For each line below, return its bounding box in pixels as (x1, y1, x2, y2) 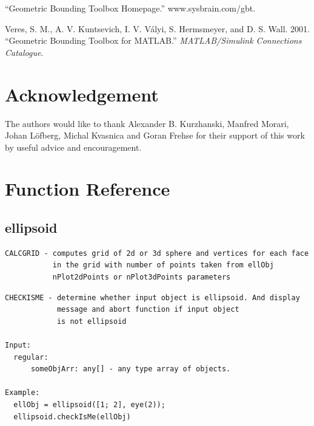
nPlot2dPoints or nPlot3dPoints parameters (52, 273, 231, 282)
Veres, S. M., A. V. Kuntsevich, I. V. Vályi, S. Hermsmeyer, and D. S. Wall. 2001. (5, 22, 310, 35)
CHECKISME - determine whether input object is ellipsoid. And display (5, 293, 300, 302)
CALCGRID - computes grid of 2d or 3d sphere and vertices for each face (5, 249, 309, 258)
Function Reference (5, 176, 170, 201)
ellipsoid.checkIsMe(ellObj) (13, 412, 131, 421)
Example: (5, 388, 40, 397)
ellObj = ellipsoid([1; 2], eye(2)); (13, 400, 165, 409)
